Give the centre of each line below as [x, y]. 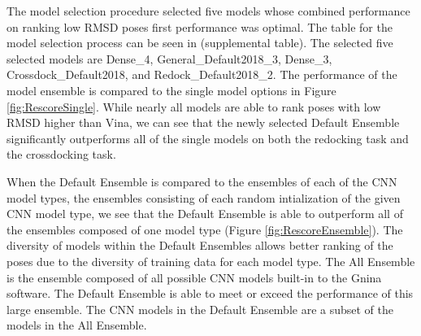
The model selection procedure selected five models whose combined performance [208, 11]
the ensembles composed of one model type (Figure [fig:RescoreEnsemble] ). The [205, 229]
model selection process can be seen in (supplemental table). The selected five [200, 43]
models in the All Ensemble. [77, 325]
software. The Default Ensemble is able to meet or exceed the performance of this [210, 293]
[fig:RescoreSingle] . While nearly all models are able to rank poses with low [194, 106]
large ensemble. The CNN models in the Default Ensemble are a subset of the [200, 309]
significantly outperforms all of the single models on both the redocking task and [208, 138]
